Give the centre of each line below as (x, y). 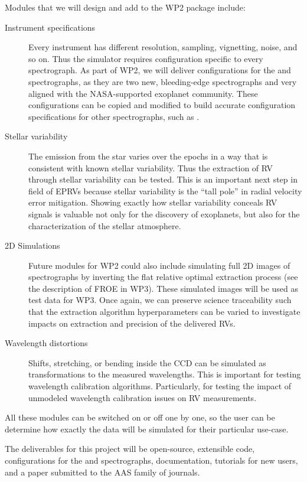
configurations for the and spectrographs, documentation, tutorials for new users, (151, 460)
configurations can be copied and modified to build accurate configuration (162, 105)
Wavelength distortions (46, 343)
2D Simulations (32, 245)
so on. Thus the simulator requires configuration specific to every (146, 58)
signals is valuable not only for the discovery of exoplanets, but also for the (164, 214)
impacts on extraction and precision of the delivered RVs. (132, 323)
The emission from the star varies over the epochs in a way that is (148, 156)
